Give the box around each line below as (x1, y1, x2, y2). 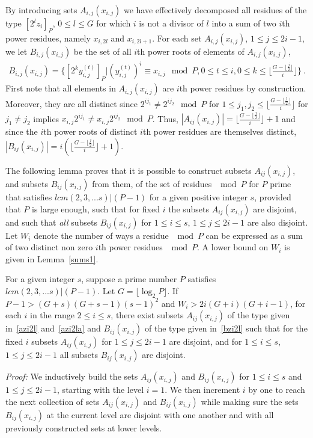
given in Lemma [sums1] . (5, 252, 99, 265)
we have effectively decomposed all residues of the (123, 4, 307, 16)
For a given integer (5, 273, 74, 285)
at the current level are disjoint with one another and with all (46, 408, 274, 421)
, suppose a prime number (81, 273, 177, 285)
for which (96, 17, 131, 29)
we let (5, 45, 28, 57)
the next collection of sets (5, 395, 100, 407)
